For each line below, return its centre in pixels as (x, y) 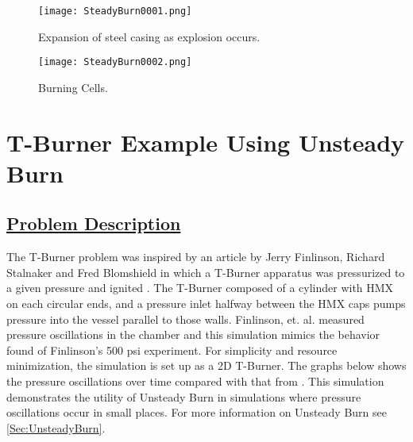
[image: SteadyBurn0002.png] (115, 62)
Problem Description (94, 223)
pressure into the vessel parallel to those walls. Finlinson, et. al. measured (185, 319)
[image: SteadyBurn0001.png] (115, 11)
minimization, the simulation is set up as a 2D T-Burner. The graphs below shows (206, 365)
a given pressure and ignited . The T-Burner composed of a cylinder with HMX (200, 288)
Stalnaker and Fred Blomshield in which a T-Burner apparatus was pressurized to (206, 272)
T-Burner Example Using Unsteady (206, 142)
